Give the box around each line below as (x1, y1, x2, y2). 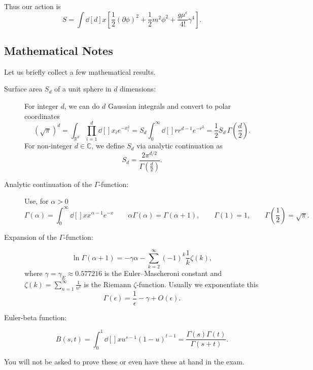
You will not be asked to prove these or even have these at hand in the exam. (4, 356, 245, 366)
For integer (24, 100, 58, 111)
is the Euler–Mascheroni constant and (104, 268, 222, 279)
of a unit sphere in (54, 83, 112, 94)
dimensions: (120, 83, 156, 94)
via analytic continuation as (136, 140, 223, 151)
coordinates (24, 110, 60, 121)
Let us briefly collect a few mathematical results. (4, 66, 156, 77)
